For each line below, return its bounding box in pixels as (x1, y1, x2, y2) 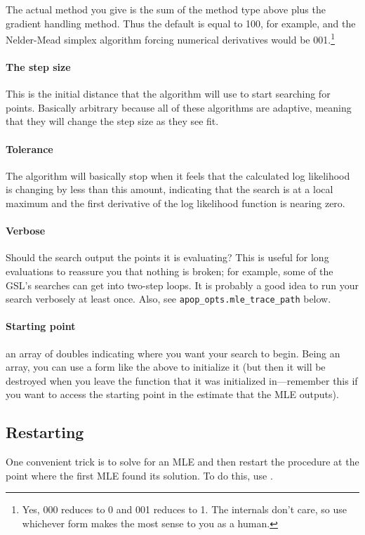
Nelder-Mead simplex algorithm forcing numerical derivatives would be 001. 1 (6, 30, 335, 46)
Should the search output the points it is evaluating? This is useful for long (6, 250, 329, 265)
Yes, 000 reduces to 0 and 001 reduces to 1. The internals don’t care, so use (22, 502, 347, 517)
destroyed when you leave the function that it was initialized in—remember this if (6, 373, 358, 388)
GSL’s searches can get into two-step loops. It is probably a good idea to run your (6, 277, 359, 292)
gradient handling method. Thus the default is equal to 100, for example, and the (6, 15, 356, 30)
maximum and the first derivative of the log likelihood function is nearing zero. (6, 196, 345, 210)
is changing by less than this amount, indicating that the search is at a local (6, 182, 333, 197)
